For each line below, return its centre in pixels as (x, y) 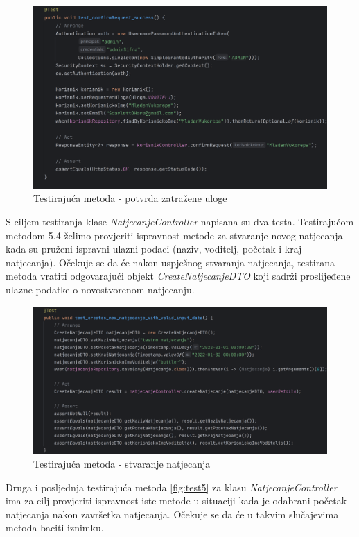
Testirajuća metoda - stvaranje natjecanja (122, 463)
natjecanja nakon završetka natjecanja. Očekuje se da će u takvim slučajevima (172, 514)
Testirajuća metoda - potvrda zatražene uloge (130, 198)
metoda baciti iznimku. (55, 528)
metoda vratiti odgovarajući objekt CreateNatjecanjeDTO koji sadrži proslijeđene (178, 276)
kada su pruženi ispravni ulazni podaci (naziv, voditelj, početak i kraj (154, 249)
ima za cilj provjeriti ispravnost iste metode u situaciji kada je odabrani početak (176, 501)
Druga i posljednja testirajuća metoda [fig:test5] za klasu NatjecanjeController (172, 487)
